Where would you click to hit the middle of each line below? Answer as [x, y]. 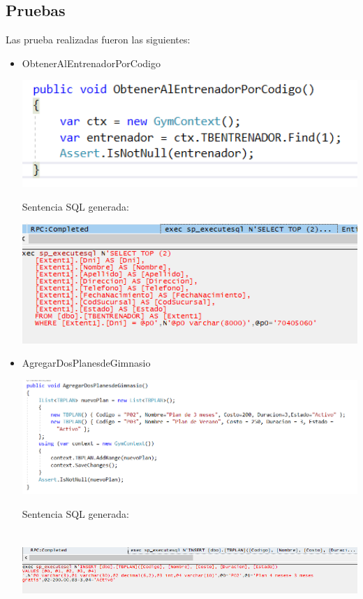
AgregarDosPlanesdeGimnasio [86, 363]
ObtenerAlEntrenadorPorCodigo [91, 63]
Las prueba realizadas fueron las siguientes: [98, 40]
